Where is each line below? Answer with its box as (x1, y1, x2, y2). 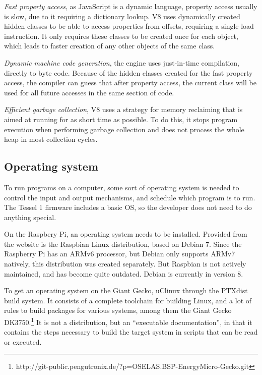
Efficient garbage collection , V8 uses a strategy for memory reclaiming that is (4, 104, 243, 115)
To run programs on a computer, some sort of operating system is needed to (4, 182, 239, 192)
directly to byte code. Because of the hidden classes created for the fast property (4, 67, 253, 78)
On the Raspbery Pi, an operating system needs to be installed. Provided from (4, 229, 247, 239)
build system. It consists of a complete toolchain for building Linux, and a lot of (4, 295, 252, 305)
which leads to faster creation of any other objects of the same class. (4, 40, 215, 51)
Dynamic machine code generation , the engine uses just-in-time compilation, (4, 57, 239, 68)
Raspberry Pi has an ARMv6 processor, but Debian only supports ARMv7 (4, 248, 235, 259)
